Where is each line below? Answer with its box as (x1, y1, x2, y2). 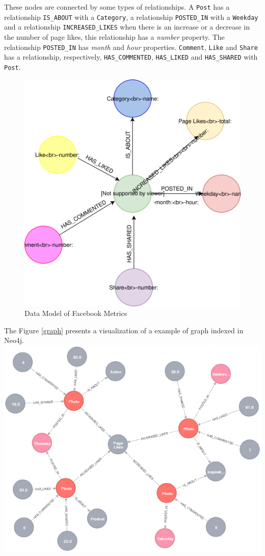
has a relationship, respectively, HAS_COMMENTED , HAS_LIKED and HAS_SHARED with (4, 51, 258, 62)
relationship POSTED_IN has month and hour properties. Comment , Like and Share (4, 41, 258, 52)
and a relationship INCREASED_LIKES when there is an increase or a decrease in (4, 21, 250, 32)
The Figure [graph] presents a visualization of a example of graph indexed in (4, 325, 244, 335)
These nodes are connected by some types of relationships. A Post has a (4, 2, 230, 12)
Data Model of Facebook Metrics (24, 308, 127, 319)
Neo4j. (4, 335, 24, 346)
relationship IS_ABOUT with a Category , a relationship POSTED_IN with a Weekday (4, 11, 258, 22)
